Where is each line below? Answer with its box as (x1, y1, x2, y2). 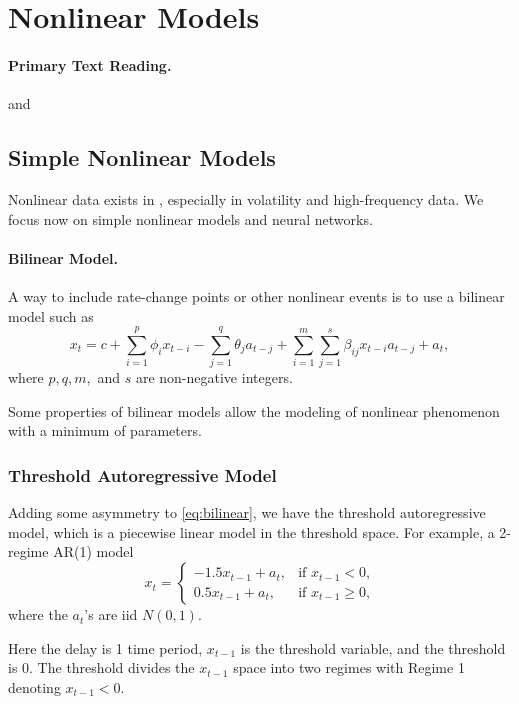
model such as (8, 305, 94, 326)
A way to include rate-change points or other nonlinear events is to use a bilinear (8, 285, 505, 306)
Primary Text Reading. (8, 54, 172, 75)
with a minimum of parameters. (8, 420, 202, 441)
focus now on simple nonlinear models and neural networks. (8, 208, 373, 229)
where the (8, 604, 68, 625)
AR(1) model (53, 541, 134, 562)
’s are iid (84, 604, 138, 625)
